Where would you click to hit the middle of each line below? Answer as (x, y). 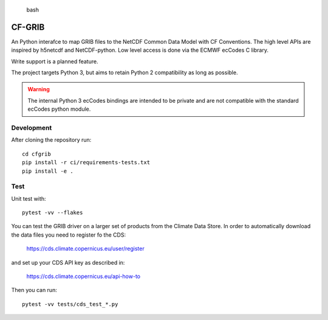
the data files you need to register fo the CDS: (69, 235)
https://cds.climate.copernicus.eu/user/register (86, 249)
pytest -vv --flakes (53, 213)
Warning (39, 89)
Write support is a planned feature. (55, 61)
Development (32, 128)
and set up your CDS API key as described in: (68, 262)
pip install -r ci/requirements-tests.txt (86, 162)
